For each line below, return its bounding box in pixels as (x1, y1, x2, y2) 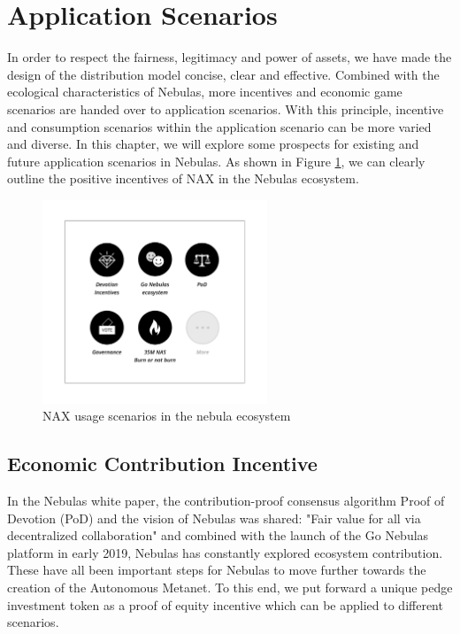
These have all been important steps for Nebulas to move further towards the (7, 561, 426, 579)
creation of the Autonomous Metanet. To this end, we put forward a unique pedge (7, 578, 453, 597)
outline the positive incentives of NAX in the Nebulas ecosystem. (7, 169, 359, 188)
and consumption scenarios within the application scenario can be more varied (7, 117, 432, 135)
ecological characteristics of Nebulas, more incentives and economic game (7, 82, 402, 101)
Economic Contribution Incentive (7, 450, 318, 477)
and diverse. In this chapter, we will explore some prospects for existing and (7, 135, 419, 153)
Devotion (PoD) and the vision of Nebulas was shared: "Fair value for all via (7, 508, 421, 527)
